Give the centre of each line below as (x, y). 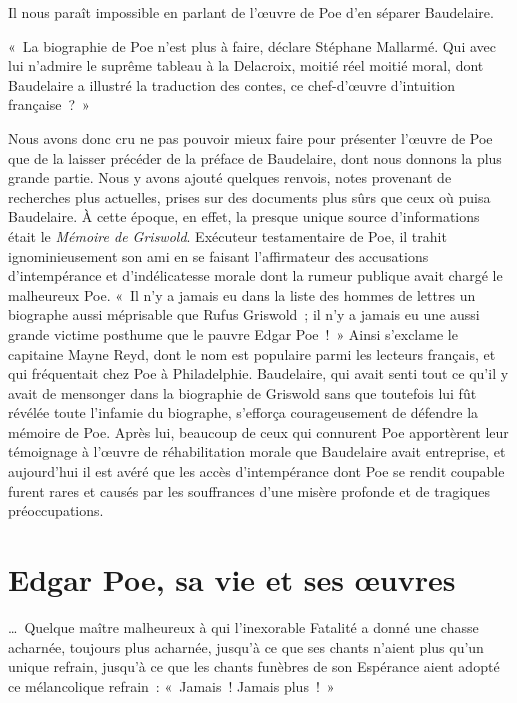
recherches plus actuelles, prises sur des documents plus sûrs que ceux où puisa (249, 196)
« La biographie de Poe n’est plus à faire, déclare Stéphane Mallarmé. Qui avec (252, 45)
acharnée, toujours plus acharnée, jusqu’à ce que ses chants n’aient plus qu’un (246, 646)
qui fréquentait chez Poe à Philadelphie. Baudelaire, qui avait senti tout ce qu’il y (258, 373)
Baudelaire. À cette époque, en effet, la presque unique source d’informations (244, 216)
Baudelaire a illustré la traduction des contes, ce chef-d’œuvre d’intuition (232, 84)
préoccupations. (56, 510)
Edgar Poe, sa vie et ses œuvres (232, 579)
